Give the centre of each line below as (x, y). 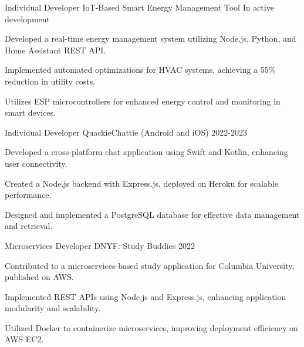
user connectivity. (36, 163)
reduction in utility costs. (50, 81)
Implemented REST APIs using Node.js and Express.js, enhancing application (146, 296)
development (27, 18)
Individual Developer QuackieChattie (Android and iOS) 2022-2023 (126, 132)
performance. (28, 195)
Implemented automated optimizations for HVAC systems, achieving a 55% (140, 70)
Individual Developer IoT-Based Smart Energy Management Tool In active (139, 7)
